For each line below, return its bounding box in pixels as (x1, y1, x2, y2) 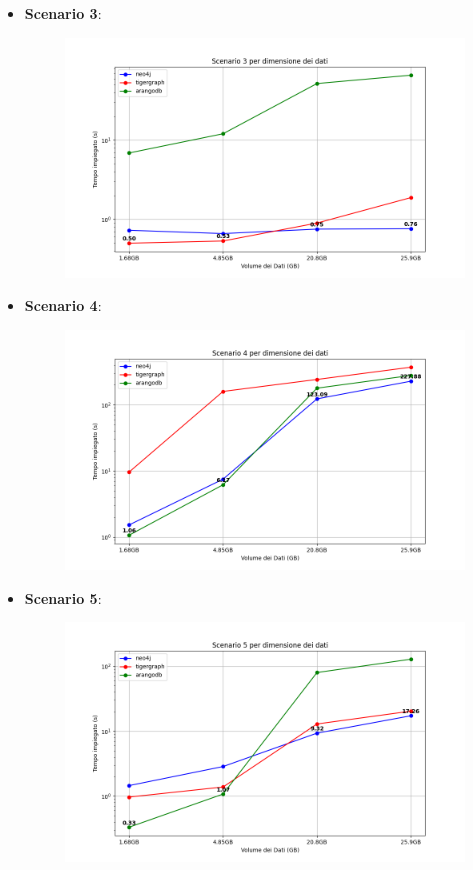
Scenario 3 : (24, 3, 102, 23)
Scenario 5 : (24, 587, 102, 608)
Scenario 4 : (24, 295, 102, 316)
